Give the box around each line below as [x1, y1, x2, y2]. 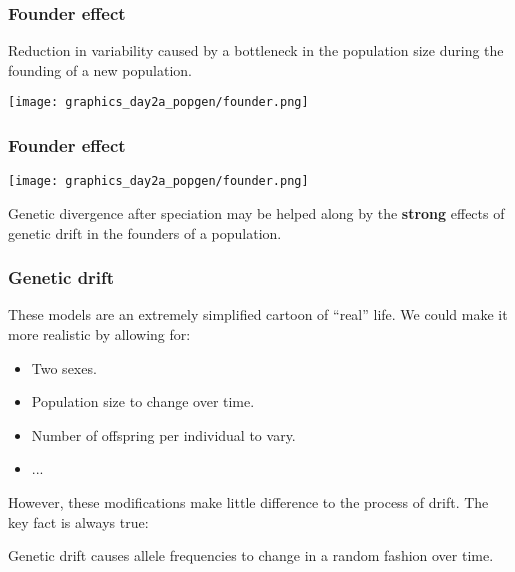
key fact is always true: [8, 511, 149, 532]
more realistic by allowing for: [8, 323, 191, 344]
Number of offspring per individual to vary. [31, 424, 296, 445]
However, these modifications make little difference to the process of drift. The [8, 491, 489, 512]
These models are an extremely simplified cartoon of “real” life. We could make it [8, 304, 508, 325]
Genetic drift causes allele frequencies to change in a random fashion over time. [8, 545, 494, 566]
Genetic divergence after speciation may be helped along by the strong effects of [8, 202, 505, 223]
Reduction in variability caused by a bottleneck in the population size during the [8, 40, 504, 61]
